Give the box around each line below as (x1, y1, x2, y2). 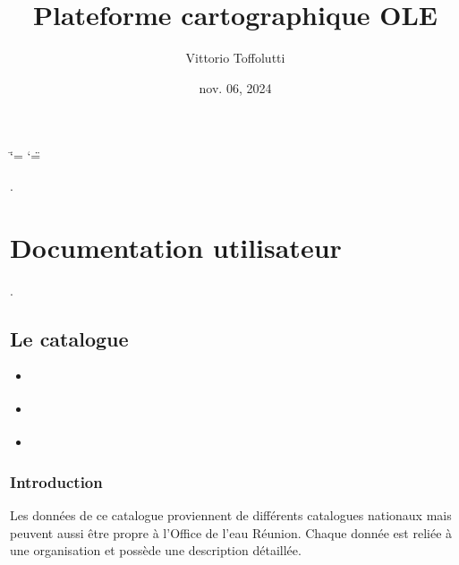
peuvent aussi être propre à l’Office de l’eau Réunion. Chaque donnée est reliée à (10, 523, 453, 542)
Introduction (10, 470, 103, 492)
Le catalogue (10, 324, 129, 352)
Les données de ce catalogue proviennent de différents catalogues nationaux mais (10, 506, 452, 525)
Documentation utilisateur (10, 228, 342, 265)
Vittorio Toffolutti (185, 48, 285, 67)
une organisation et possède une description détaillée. (10, 541, 302, 560)
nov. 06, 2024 (199, 78, 272, 97)
